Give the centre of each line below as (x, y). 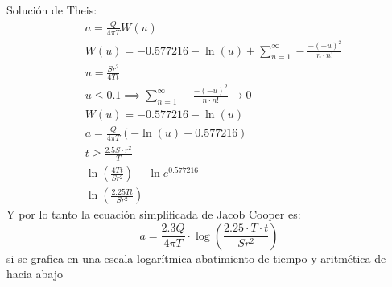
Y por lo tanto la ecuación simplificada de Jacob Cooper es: (154, 214)
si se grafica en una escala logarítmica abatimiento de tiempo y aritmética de (196, 258)
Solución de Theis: (52, 10)
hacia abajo (35, 274)
